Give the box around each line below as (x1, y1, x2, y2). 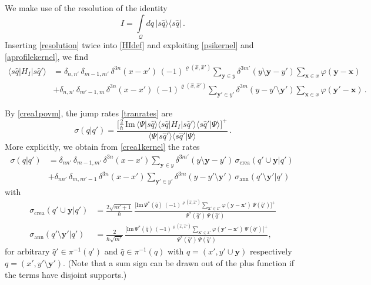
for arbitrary (5, 245, 50, 257)
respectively (249, 245, 292, 257)
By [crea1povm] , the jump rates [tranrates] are (5, 106, 173, 119)
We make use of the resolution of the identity (5, 2, 168, 14)
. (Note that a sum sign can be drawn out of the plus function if (63, 257, 295, 269)
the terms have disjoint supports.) (5, 268, 127, 280)
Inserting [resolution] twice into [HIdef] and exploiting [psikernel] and (5, 38, 254, 51)
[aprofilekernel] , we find (5, 50, 89, 62)
